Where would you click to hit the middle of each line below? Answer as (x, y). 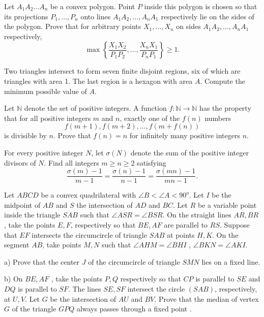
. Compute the (223, 81)
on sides (188, 26)
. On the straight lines (197, 215)
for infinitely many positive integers (185, 135)
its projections (26, 16)
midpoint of (22, 204)
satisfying (152, 162)
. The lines (84, 288)
